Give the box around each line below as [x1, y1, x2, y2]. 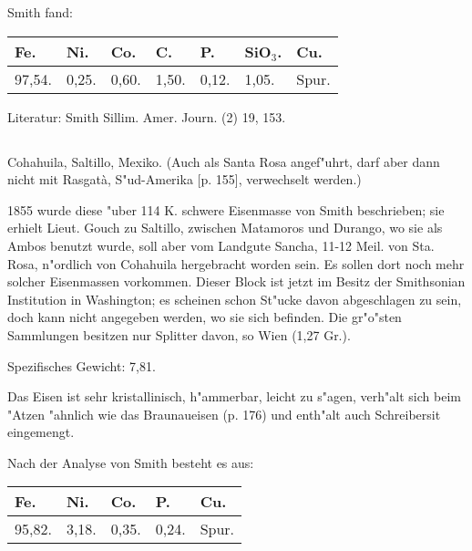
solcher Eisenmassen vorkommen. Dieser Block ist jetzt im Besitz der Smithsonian [7, 272, 466, 291]
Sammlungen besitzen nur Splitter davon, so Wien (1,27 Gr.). [7, 325, 351, 344]
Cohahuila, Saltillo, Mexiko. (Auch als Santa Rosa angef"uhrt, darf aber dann [7, 151, 440, 171]
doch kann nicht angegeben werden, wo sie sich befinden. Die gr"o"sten [7, 307, 402, 327]
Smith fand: [7, 3, 73, 21]
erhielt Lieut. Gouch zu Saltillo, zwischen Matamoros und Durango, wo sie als [7, 218, 443, 237]
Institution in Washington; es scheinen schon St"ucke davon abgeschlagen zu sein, [7, 289, 462, 308]
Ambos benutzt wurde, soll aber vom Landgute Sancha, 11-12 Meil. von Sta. [7, 235, 435, 255]
